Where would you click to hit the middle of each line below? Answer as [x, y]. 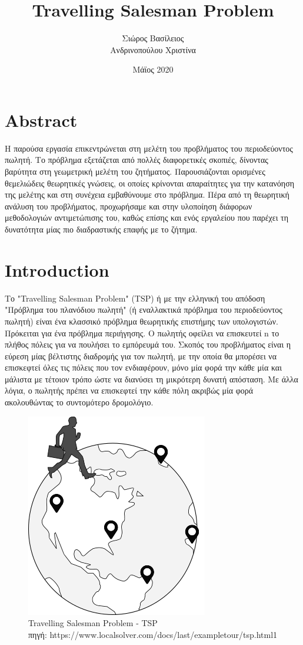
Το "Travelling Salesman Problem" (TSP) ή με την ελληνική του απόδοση [135, 298]
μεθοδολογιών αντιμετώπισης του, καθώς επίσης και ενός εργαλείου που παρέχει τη [147, 217]
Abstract [41, 119]
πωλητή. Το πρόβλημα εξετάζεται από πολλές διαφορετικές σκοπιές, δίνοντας [136, 160]
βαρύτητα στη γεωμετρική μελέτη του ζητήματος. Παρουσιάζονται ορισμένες [135, 171]
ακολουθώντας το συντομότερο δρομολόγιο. [79, 402]
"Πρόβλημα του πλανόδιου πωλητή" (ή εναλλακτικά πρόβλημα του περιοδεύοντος [144, 310]
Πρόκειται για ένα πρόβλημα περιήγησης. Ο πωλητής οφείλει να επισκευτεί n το [142, 333]
